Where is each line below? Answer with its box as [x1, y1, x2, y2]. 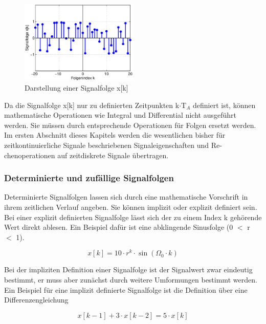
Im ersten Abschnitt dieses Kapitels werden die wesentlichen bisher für [4, 129, 226, 140]
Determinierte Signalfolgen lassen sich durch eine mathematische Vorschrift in [4, 191, 248, 202]
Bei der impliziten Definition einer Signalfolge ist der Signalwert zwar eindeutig [4, 264, 253, 275]
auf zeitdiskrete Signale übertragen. [57, 149, 169, 160]
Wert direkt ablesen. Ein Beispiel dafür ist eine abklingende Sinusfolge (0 [4, 222, 233, 232]
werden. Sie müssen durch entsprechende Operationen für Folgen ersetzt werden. [4, 119, 256, 130]
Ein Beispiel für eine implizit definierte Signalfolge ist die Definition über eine [4, 284, 248, 295]
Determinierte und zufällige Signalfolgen [4, 171, 174, 184]
